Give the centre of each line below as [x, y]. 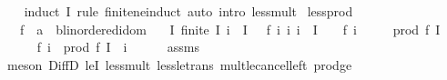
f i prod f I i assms [118, 47]
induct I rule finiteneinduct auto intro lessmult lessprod [188, 11]
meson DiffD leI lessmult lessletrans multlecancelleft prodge [179, 64]
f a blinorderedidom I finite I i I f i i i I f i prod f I [230, 29]
